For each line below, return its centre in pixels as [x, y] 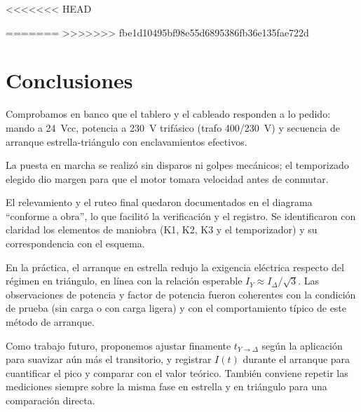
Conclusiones [69, 80]
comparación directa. [50, 400]
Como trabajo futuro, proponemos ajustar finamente [118, 345]
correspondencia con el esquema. [75, 243]
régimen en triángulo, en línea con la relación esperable [124, 281]
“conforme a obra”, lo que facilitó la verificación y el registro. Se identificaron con [181, 215]
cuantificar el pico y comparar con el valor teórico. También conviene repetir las [177, 372]
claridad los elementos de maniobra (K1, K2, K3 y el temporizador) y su [162, 229]
